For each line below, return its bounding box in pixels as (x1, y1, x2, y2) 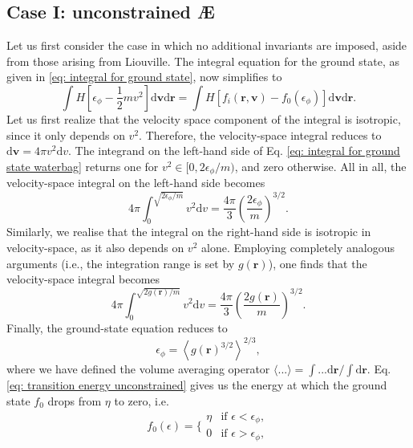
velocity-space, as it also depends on (6, 238, 184, 255)
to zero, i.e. (114, 393, 169, 409)
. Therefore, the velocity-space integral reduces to (139, 126, 382, 143)
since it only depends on (6, 126, 125, 143)
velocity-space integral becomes (6, 271, 160, 287)
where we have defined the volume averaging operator (6, 360, 270, 377)
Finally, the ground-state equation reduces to (6, 320, 228, 336)
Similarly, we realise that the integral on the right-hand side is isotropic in (6, 223, 371, 240)
